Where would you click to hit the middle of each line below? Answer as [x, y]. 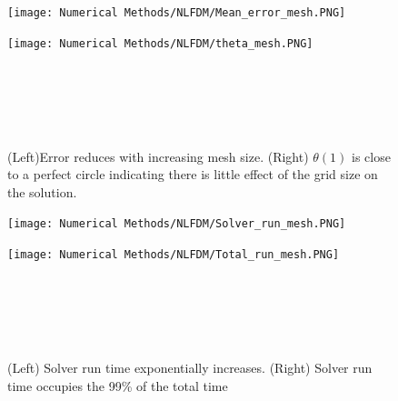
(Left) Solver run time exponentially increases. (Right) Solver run [190, 368]
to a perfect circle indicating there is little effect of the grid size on [193, 174]
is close [371, 156]
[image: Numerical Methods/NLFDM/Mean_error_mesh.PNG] [177, 13]
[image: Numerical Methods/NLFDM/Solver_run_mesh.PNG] [177, 224]
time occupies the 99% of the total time [118, 385]
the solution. [42, 191]
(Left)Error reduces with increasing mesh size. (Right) [158, 156]
